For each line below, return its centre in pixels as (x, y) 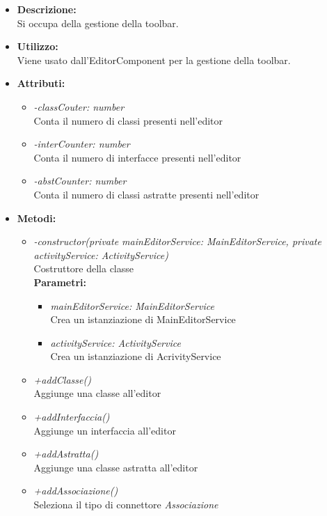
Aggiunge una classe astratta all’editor (116, 467)
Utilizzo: (38, 46)
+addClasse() (62, 379)
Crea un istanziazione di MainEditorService (143, 319)
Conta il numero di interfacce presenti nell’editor (137, 157)
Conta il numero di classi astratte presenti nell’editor (146, 194)
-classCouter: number (79, 106)
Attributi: (41, 83)
